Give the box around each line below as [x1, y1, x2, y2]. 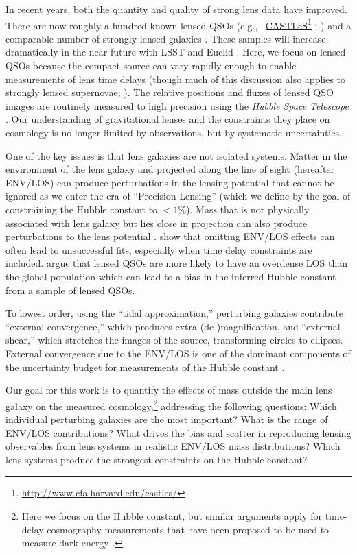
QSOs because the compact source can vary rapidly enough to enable [5, 58, 297, 73]
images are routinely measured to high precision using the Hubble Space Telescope [5, 98, 349, 112]
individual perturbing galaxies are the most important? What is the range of [5, 411, 328, 426]
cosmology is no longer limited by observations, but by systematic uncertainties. [5, 125, 342, 139]
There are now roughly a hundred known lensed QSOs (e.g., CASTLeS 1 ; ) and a [5, 16, 352, 32]
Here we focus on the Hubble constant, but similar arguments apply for [21, 508, 322, 522]
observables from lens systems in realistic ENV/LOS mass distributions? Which [5, 439, 341, 453]
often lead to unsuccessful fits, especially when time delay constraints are [5, 242, 312, 256]
